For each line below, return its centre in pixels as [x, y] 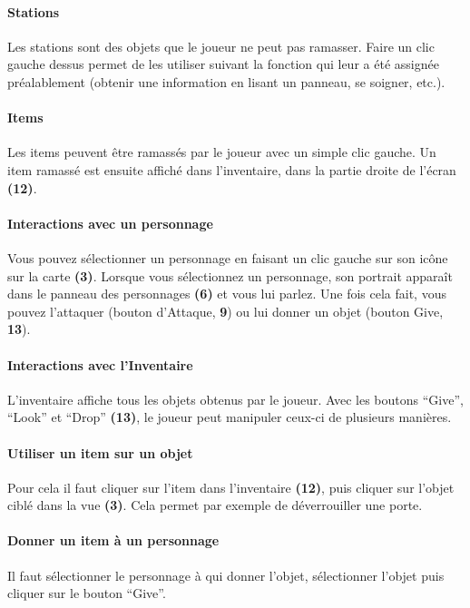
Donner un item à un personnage [113, 540]
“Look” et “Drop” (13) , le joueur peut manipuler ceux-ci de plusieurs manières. [230, 417]
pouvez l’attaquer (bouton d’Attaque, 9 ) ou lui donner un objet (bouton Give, [225, 311]
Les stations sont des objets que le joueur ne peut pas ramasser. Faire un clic [221, 46]
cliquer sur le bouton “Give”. [87, 593]
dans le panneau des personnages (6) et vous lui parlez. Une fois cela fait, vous [227, 294]
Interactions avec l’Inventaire [100, 364]
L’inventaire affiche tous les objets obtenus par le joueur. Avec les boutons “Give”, [235, 399]
